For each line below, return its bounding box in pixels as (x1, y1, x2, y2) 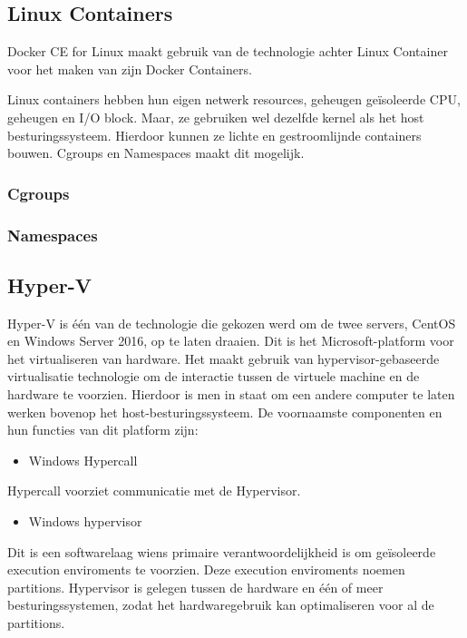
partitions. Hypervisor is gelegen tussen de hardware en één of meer (7, 577, 384, 596)
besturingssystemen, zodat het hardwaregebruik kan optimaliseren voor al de (7, 595, 434, 614)
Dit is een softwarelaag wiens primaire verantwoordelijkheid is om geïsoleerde (7, 542, 436, 561)
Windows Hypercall (28, 450, 138, 469)
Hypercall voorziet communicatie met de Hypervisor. (7, 481, 301, 500)
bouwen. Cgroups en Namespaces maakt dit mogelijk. (7, 143, 305, 162)
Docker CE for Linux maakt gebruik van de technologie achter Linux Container (7, 42, 448, 61)
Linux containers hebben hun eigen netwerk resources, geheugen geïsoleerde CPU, (7, 90, 461, 109)
